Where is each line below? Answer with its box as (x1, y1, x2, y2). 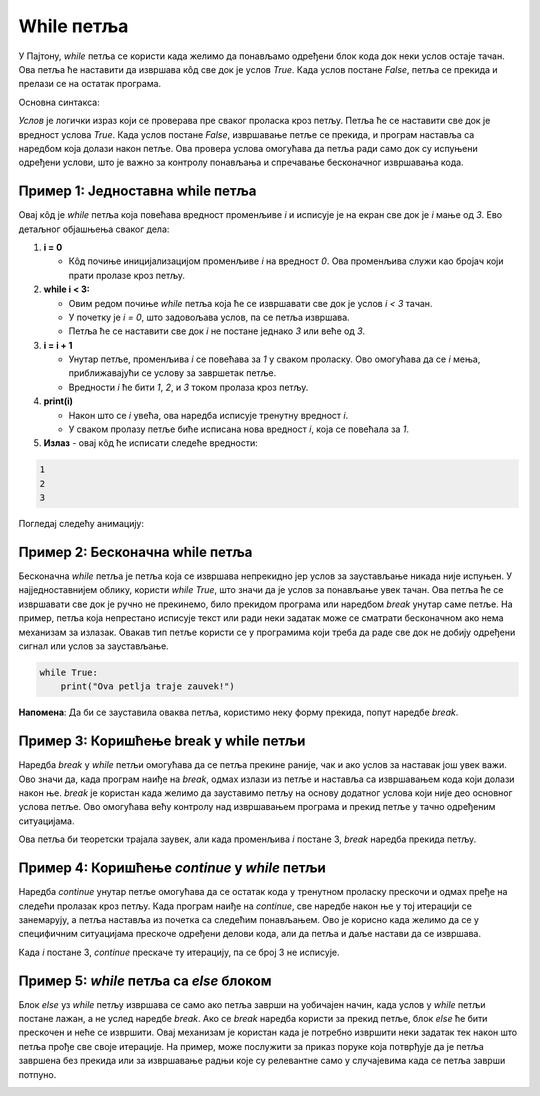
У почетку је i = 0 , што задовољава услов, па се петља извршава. (68, 311, 350, 323)
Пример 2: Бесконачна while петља (18, 544, 253, 560)
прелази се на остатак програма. (18, 78, 162, 90)
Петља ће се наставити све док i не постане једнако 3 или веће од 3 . (68, 325, 366, 337)
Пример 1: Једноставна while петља (18, 183, 257, 200)
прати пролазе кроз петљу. (68, 269, 185, 281)
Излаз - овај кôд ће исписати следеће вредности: (43, 437, 259, 449)
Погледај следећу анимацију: (18, 518, 145, 530)
